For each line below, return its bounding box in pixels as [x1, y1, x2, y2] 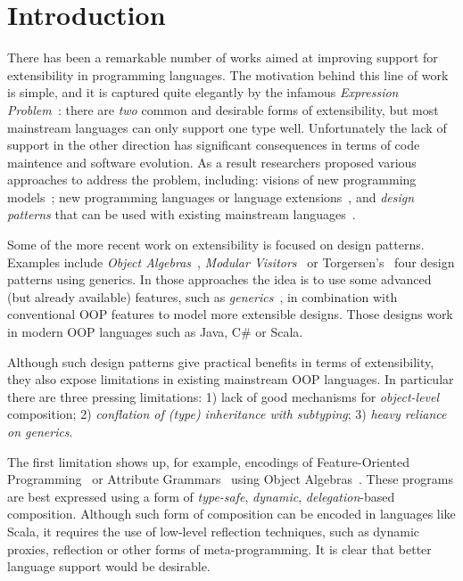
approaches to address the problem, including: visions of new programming [7, 170, 417, 189]
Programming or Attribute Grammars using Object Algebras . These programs [7, 470, 453, 488]
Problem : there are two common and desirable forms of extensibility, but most [7, 100, 439, 119]
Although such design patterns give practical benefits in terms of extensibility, [7, 352, 434, 371]
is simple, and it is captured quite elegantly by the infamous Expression [7, 83, 399, 102]
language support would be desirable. [7, 557, 211, 576]
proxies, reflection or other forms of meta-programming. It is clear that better [7, 539, 432, 558]
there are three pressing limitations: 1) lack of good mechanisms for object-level [7, 387, 440, 405]
